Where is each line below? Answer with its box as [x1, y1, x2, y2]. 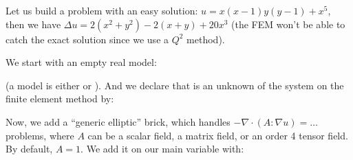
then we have [6, 16, 61, 31]
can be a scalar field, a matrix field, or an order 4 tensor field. [87, 128, 348, 142]
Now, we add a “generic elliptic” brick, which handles [6, 114, 231, 128]
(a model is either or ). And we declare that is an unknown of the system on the [6, 78, 344, 92]
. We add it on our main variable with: [81, 141, 244, 156]
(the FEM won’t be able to [231, 16, 345, 31]
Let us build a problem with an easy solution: [6, 3, 198, 17]
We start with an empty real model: [6, 55, 157, 69]
